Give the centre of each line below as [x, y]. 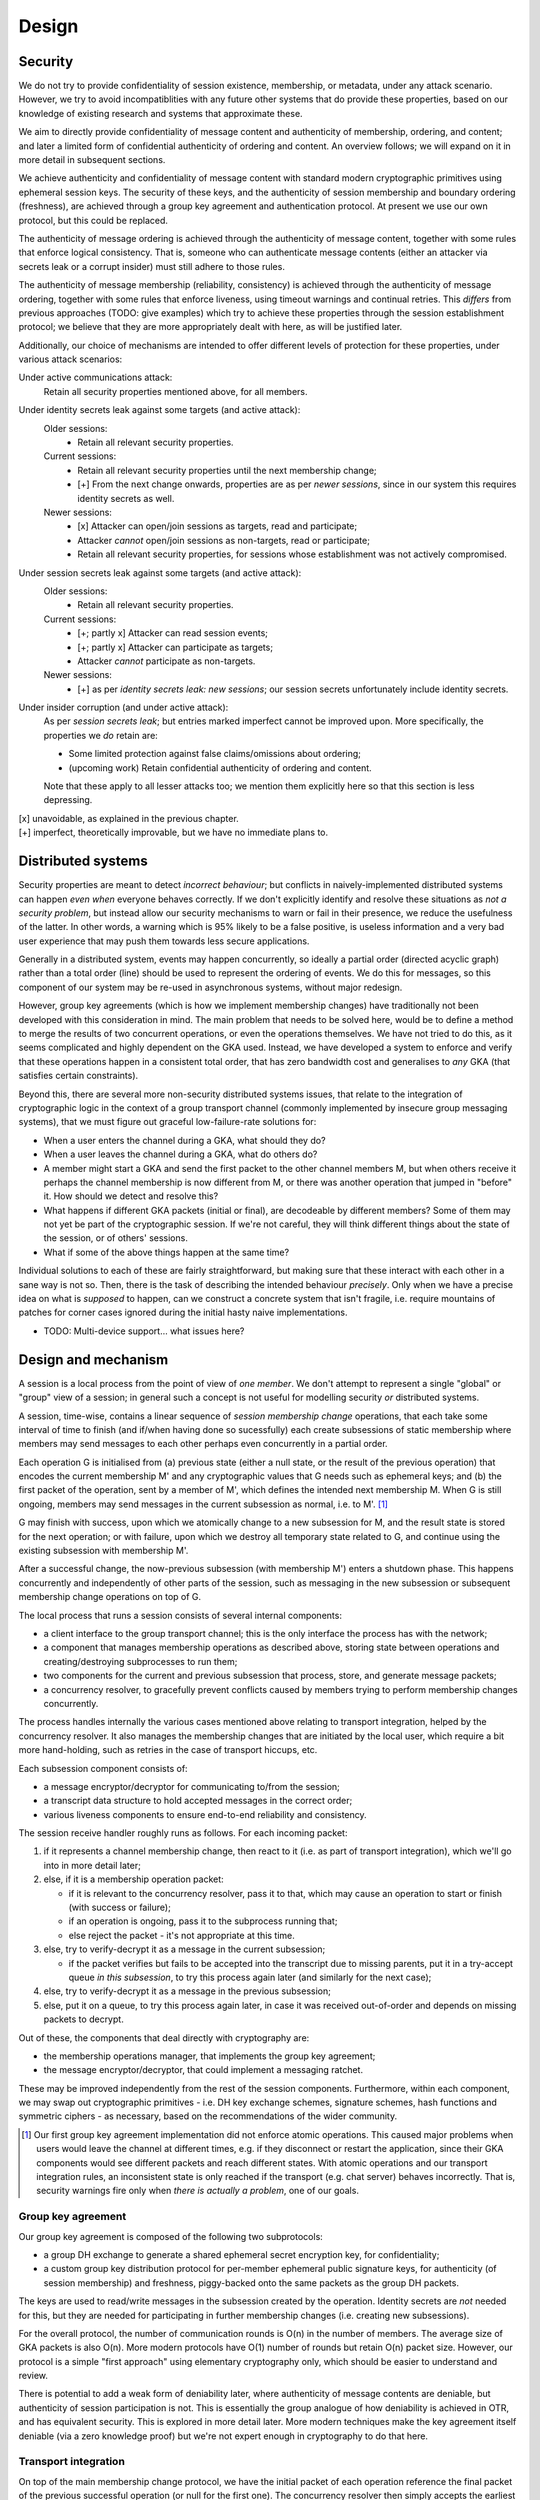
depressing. [68, 800]
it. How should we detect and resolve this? [131, 1196]
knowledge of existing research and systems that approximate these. [161, 113]
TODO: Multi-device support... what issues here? [144, 1331]
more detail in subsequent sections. [92, 160]
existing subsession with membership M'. [103, 1551]
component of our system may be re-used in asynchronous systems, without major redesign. [210, 987]
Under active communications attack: [95, 377]
